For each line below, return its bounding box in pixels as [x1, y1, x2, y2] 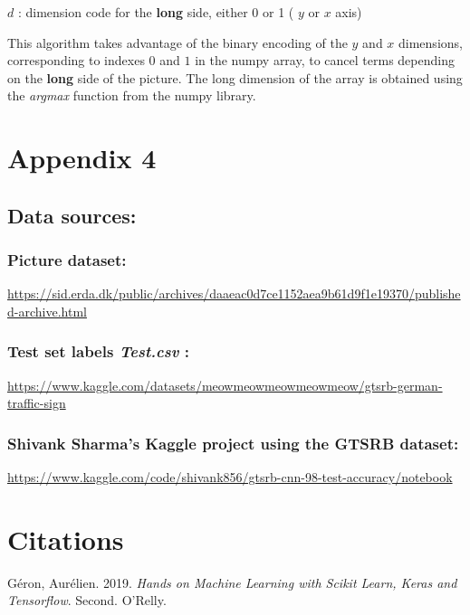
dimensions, [398, 33, 463, 52]
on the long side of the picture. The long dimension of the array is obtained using [7, 68, 463, 87]
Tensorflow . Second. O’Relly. [7, 591, 167, 610]
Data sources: [7, 201, 137, 229]
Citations [7, 520, 124, 557]
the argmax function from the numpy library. [7, 86, 256, 105]
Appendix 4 [7, 139, 157, 176]
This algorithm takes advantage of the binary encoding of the [7, 33, 348, 52]
